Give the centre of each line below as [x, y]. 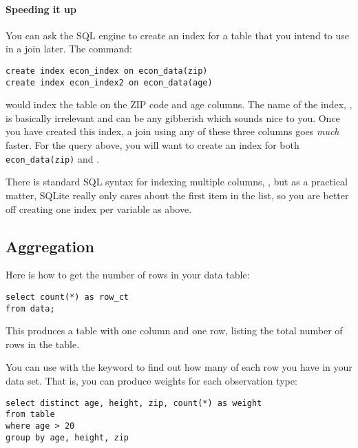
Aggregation [50, 246]
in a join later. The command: [69, 49]
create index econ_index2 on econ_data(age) [109, 82]
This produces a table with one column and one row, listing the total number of [174, 330]
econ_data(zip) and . [53, 158]
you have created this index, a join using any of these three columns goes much [172, 131]
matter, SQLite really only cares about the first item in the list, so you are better [177, 195]
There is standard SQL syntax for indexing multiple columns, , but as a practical [177, 182]
